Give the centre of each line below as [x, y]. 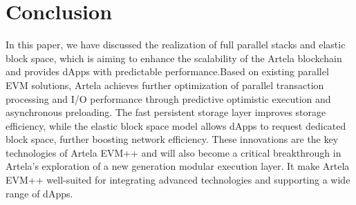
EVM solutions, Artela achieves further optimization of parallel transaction [165, 85]
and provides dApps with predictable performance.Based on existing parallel [167, 71]
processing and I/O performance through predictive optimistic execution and [168, 98]
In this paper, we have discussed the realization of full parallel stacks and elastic [176, 45]
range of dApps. [39, 193]
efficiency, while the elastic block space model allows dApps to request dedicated [176, 125]
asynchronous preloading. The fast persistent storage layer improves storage [166, 112]
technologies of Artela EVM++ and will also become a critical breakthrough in [174, 152]
